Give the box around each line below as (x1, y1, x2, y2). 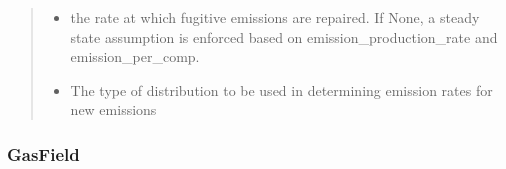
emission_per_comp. (70, 46, 200, 67)
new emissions (70, 99, 157, 120)
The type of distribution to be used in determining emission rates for (70, 79, 493, 100)
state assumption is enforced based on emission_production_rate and (70, 26, 498, 47)
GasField (7, 141, 80, 166)
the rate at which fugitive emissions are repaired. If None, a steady (70, 7, 480, 27)
